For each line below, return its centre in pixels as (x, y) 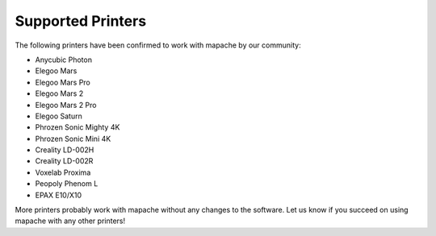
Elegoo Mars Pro (63, 82)
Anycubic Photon (64, 60)
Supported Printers (81, 21)
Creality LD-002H (65, 150)
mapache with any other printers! (70, 221)
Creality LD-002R (64, 161)
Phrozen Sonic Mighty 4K (78, 127)
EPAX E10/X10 (59, 195)
